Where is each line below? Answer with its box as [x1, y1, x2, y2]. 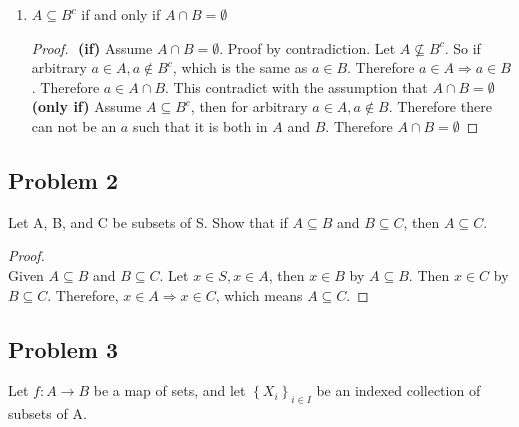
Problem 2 [8, 164, 118, 195]
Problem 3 [8, 333, 118, 364]
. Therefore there [388, 96, 492, 117]
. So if [444, 37, 481, 58]
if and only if [81, 4, 161, 24]
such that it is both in [132, 115, 268, 136]
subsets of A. [8, 403, 87, 424]
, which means [215, 284, 303, 305]
